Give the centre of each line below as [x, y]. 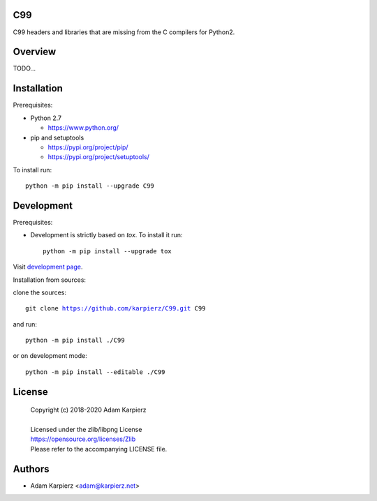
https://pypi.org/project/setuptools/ [98, 157]
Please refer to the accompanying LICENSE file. [99, 449]
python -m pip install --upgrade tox [108, 251]
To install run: [32, 170]
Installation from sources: [50, 280]
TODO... [24, 68]
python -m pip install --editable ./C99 [95, 372]
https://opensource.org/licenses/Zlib [83, 439]
